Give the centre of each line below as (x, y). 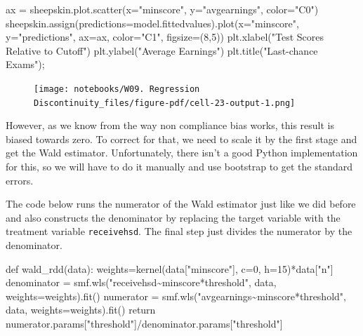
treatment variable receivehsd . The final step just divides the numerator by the (179, 231)
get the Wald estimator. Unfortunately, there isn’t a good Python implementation (182, 153)
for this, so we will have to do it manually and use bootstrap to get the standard (179, 167)
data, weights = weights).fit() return (81, 310)
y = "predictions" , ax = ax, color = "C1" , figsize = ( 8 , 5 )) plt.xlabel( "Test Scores (165, 37)
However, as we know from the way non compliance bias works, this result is (170, 125)
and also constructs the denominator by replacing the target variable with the (173, 217)
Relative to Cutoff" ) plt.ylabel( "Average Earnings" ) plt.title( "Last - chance (162, 50)
